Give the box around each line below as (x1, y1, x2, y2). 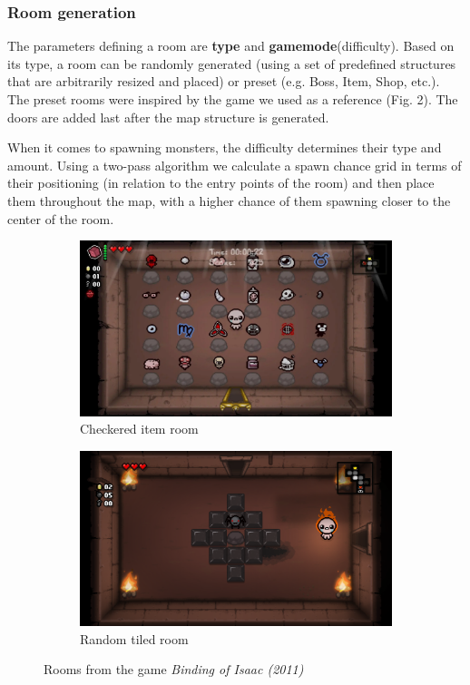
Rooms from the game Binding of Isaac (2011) (44, 660, 304, 679)
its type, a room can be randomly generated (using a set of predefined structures (7, 54, 456, 73)
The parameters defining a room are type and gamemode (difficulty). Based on (7, 36, 455, 55)
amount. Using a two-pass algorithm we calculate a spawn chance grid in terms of (7, 155, 462, 174)
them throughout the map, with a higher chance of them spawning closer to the (7, 191, 451, 210)
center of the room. (7, 209, 114, 228)
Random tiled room (80, 629, 189, 648)
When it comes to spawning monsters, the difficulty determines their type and (7, 138, 442, 157)
